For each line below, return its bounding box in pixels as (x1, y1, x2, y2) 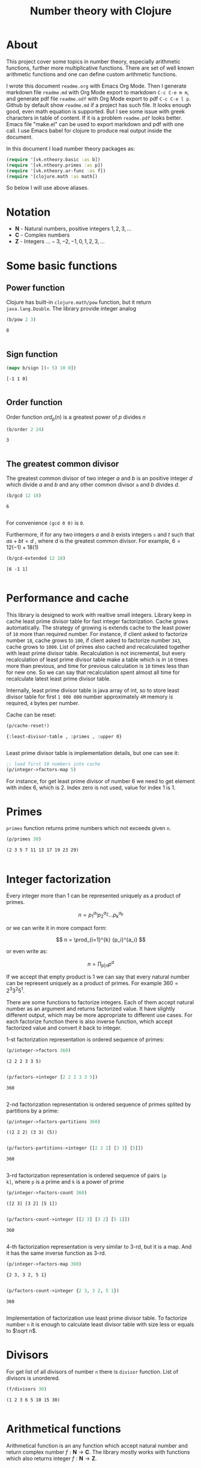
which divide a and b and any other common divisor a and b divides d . (6, 481, 180, 488)
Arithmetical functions (6, 1422, 121, 1436)
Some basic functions (6, 259, 118, 273)
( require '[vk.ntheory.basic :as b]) (6, 156, 101, 163)
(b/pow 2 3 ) (6, 317, 36, 323)
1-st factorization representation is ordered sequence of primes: (6, 1036, 164, 1043)
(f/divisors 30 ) (6, 1386, 47, 1392)
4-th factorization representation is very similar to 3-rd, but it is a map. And (6, 1243, 192, 1251)
